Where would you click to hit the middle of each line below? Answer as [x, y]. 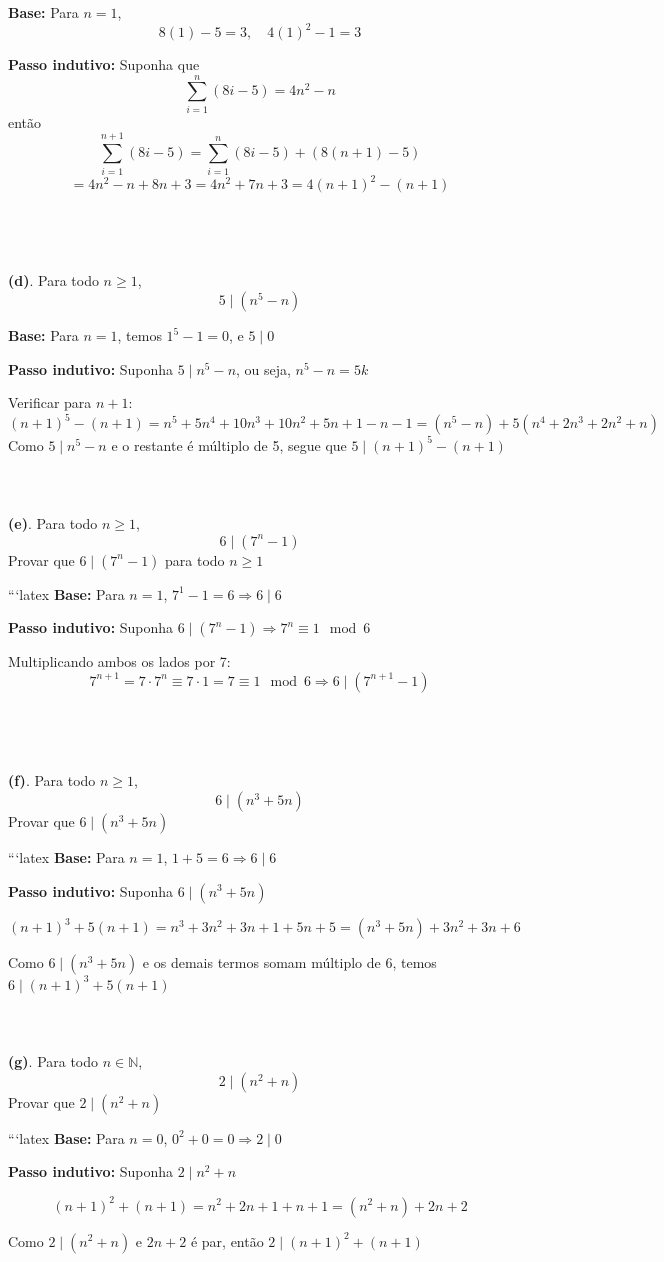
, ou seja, [263, 368]
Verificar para [50, 402]
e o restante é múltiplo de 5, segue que [229, 444]
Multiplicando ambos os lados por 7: [119, 661]
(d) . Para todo [53, 280]
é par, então [227, 1240]
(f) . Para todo [52, 780]
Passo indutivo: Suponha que [104, 64]
